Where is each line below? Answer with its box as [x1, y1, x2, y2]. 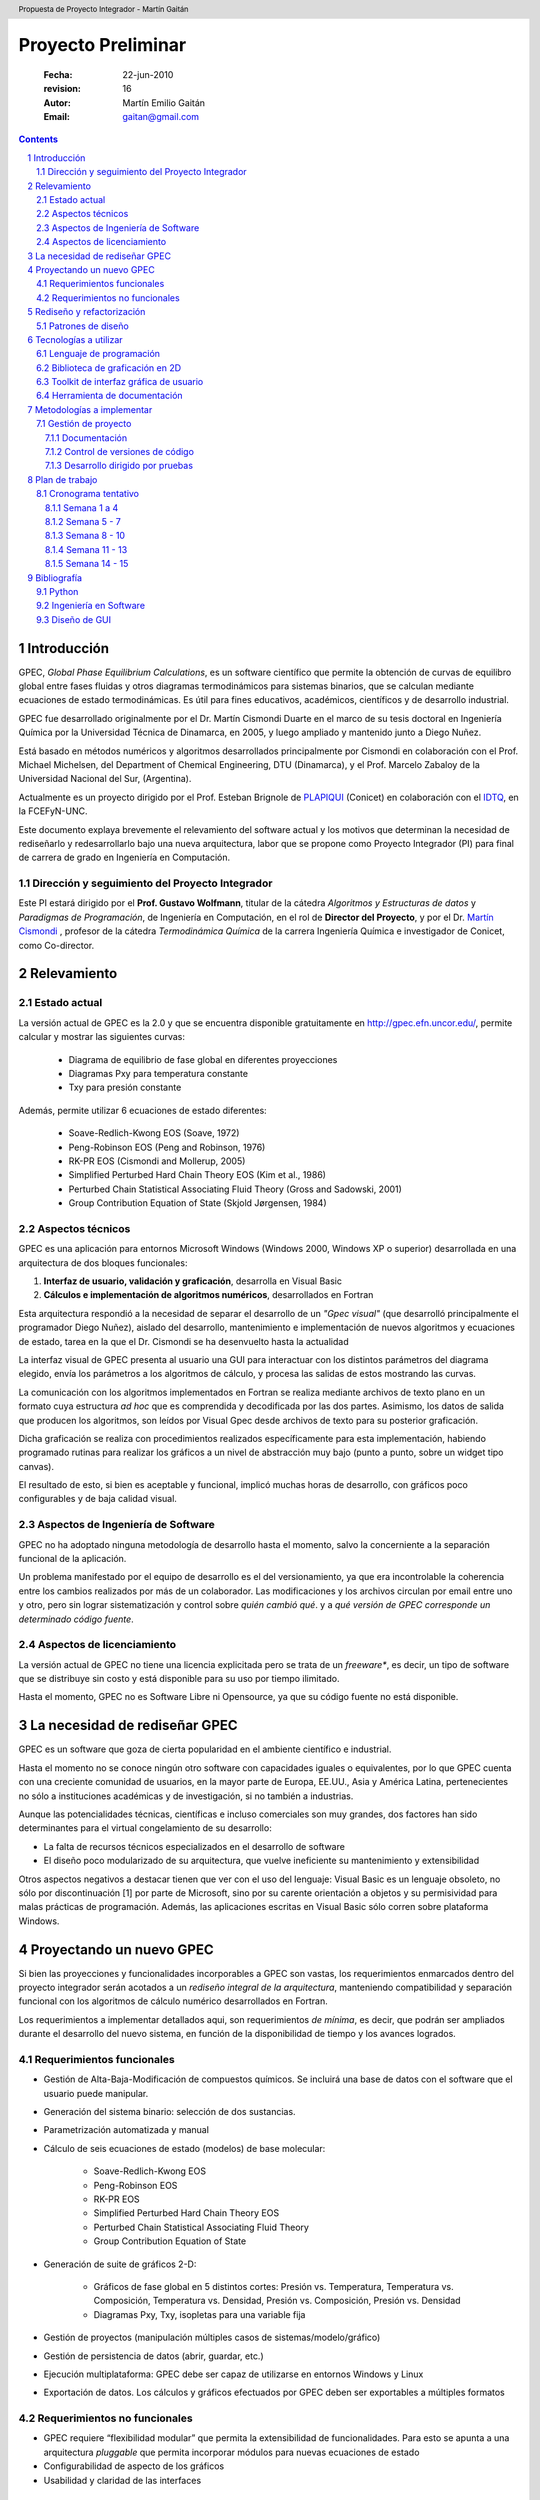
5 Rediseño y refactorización [27, 306, 146, 318]
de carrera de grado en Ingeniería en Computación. [18, 851, 230, 864]
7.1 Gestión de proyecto [36, 418, 132, 430]
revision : [43, 83, 82, 95]
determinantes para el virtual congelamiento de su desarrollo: [18, 1822, 272, 1834]
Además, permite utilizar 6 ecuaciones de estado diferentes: [18, 1104, 267, 1116]
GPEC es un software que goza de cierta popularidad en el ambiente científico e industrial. [18, 1743, 392, 1755]
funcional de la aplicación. [18, 1553, 127, 1564]
